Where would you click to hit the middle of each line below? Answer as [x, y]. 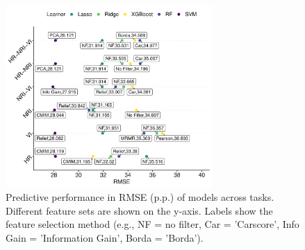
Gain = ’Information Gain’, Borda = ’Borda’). [105, 237]
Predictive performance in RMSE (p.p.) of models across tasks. [140, 197]
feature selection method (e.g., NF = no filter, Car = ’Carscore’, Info [152, 224]
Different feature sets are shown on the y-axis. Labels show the [139, 210]
